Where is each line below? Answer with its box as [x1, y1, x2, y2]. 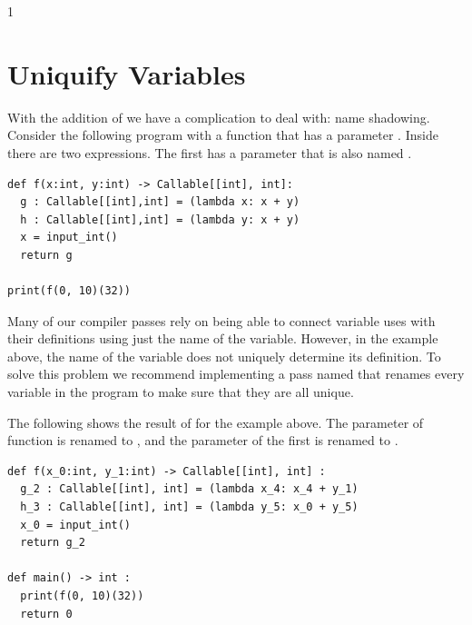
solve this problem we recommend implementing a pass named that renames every [7, 364, 465, 383]
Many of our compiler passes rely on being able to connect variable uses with [7, 311, 436, 330]
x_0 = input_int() [20, 518, 132, 531]
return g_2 [20, 536, 85, 550]
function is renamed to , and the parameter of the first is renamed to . [7, 431, 398, 450]
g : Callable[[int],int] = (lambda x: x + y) [20, 195, 300, 209]
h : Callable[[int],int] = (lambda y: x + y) [20, 213, 300, 226]
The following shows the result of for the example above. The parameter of [7, 412, 424, 432]
